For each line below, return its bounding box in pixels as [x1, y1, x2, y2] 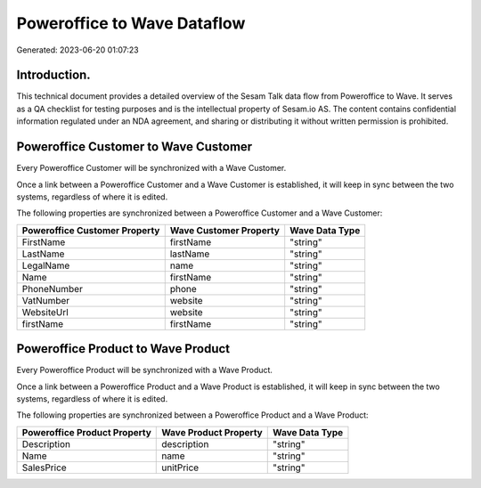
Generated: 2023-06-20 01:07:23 [16, 45, 139, 55]
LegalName [21, 259, 70, 272]
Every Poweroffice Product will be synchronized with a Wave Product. [16, 365, 273, 376]
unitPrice [161, 461, 200, 474]
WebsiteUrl [21, 305, 69, 318]
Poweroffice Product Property [21, 426, 151, 438]
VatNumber [21, 294, 70, 306]
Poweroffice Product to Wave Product [16, 341, 231, 356]
